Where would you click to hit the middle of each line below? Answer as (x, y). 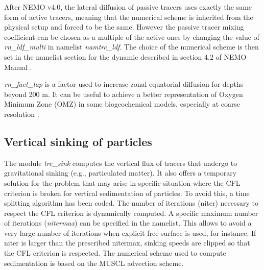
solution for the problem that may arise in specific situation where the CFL (122, 182)
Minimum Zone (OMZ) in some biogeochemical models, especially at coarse (122, 104)
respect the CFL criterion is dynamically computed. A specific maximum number (131, 213)
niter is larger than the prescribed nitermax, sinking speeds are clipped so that (127, 243)
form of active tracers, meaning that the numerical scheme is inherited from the (129, 17)
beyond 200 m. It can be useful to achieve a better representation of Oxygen (124, 94)
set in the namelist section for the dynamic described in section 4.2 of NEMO (125, 56)
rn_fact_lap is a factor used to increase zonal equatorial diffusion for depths (124, 84)
